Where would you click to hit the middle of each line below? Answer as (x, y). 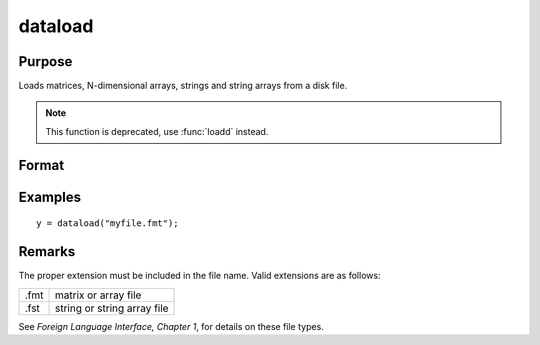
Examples (50, 196)
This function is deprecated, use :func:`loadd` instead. (157, 131)
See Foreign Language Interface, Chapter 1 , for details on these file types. (171, 326)
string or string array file (111, 308)
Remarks (47, 251)
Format (41, 165)
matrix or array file (98, 295)
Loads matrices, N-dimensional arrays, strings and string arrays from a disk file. (183, 86)
